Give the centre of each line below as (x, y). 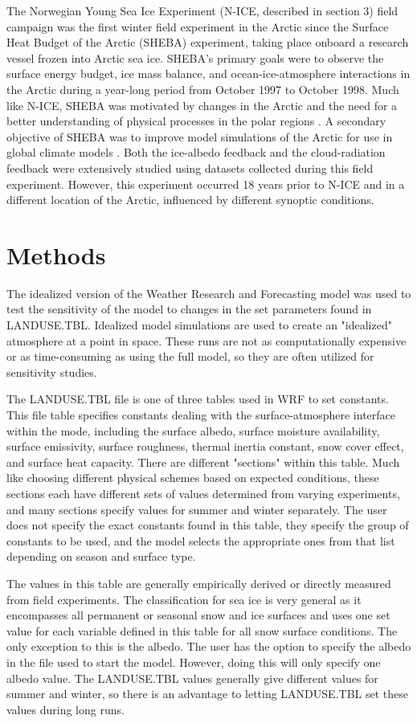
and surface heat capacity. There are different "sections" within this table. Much (203, 462)
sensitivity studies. (52, 372)
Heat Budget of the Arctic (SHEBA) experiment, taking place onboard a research (208, 42)
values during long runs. (65, 709)
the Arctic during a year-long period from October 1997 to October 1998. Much (203, 89)
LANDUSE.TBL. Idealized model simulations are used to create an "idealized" (199, 325)
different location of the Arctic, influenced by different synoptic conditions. (190, 200)
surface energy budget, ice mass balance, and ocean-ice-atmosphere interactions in (208, 74)
